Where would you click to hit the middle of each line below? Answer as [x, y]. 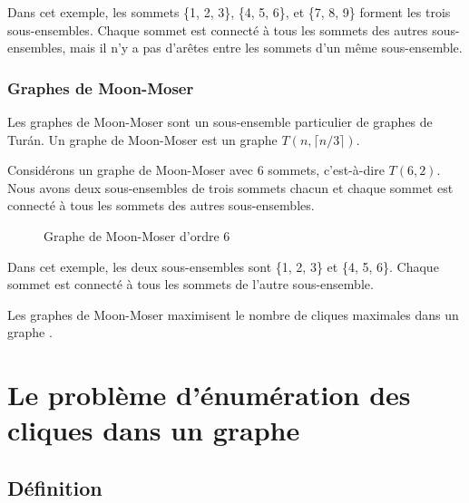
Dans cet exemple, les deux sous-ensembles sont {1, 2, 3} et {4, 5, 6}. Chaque [223, 266]
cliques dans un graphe [154, 430]
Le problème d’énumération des [209, 395]
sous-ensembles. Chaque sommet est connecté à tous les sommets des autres [218, 29]
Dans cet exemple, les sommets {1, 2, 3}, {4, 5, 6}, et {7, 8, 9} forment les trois [229, 12]
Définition [55, 487]
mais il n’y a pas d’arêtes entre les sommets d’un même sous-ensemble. [266, 48]
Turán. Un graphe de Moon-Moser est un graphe [142, 139]
